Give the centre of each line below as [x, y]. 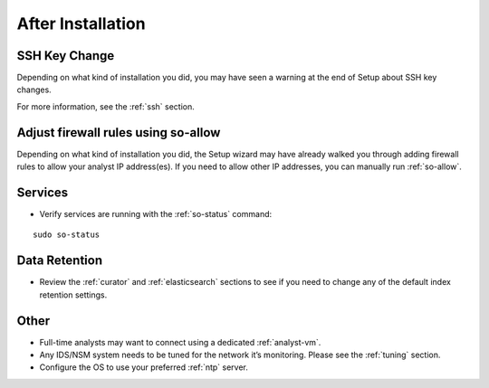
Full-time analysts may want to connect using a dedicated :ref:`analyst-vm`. [180, 342]
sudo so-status [67, 235]
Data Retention [60, 261]
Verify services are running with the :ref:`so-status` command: [156, 214]
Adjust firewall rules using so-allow [119, 132]
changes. [34, 90]
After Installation [81, 24]
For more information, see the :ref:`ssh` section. [105, 106]
